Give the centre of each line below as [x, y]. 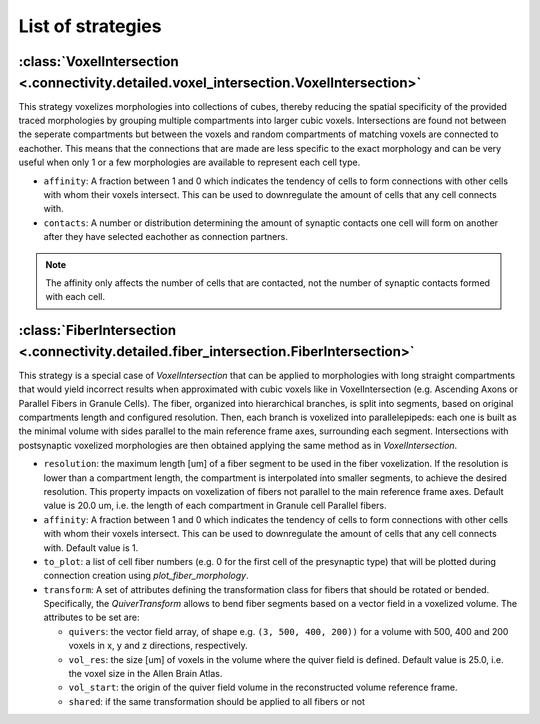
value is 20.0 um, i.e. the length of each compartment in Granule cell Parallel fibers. [215, 506]
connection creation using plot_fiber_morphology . [146, 576]
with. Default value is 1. [91, 547]
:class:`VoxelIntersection [98, 61]
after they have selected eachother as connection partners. [166, 237]
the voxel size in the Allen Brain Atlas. [145, 674]
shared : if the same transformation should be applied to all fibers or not [216, 701]
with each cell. [75, 297]
